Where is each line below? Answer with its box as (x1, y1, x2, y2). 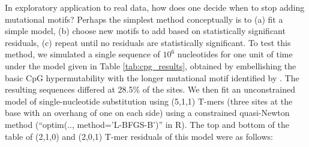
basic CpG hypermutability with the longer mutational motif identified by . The (5, 71, 299, 84)
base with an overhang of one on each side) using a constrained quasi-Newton (5, 106, 290, 119)
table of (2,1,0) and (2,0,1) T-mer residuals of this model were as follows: (5, 130, 273, 142)
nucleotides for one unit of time (177, 48, 293, 60)
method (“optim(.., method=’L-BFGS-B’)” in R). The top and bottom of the (5, 118, 289, 130)
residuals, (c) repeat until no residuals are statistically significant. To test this (5, 36, 291, 48)
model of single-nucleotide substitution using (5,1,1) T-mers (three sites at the (5, 94, 293, 107)
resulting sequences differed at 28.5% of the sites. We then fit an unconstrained (5, 83, 295, 96)
